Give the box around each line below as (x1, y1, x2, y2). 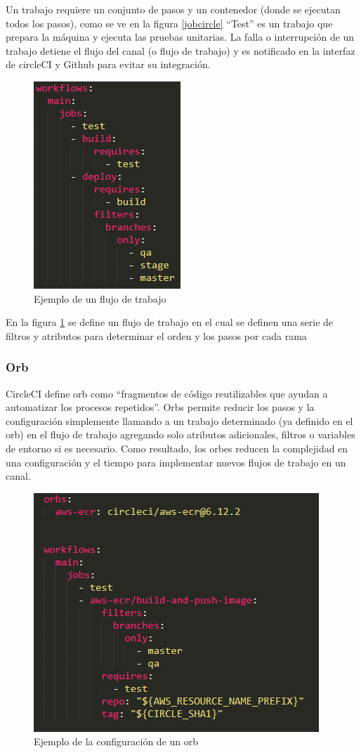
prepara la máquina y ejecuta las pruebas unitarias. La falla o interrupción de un (6, 30, 355, 44)
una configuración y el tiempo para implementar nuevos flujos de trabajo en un (6, 454, 346, 469)
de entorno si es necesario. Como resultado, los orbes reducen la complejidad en (6, 440, 348, 455)
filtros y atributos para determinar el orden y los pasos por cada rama (6, 328, 307, 343)
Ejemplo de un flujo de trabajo (34, 291, 166, 306)
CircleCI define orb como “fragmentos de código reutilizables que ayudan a (6, 386, 328, 400)
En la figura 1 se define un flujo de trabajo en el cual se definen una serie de (6, 315, 334, 329)
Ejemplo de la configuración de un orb (34, 734, 199, 749)
